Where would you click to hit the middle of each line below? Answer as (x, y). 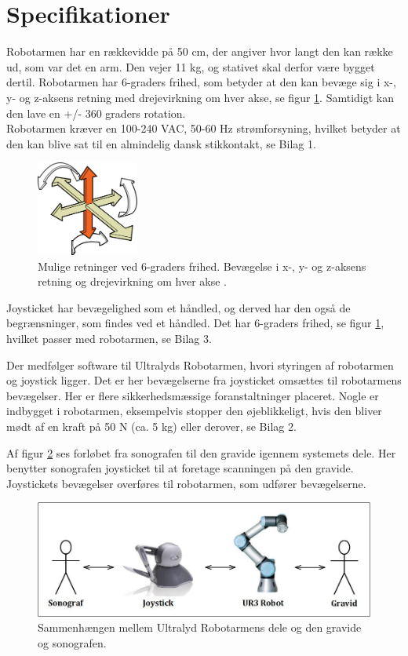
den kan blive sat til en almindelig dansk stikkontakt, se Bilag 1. (161, 143)
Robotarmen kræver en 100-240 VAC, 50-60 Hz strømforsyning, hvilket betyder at (204, 128)
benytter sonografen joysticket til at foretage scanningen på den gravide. (180, 468)
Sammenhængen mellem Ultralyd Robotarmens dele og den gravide (200, 627)
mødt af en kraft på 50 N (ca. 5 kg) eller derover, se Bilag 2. (151, 426)
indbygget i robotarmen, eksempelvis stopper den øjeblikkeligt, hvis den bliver (194, 411)
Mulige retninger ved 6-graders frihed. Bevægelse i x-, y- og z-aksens (202, 266)
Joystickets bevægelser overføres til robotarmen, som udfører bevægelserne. (186, 483)
